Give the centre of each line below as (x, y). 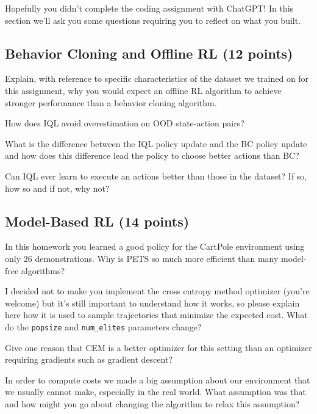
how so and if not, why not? (57, 188)
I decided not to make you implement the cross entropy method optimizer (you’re (157, 291)
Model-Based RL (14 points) (97, 221)
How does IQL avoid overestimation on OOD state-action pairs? (125, 123)
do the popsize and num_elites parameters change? (103, 326)
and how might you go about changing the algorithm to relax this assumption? (152, 403)
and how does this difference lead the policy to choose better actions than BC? (152, 155)
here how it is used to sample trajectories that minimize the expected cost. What (156, 315)
